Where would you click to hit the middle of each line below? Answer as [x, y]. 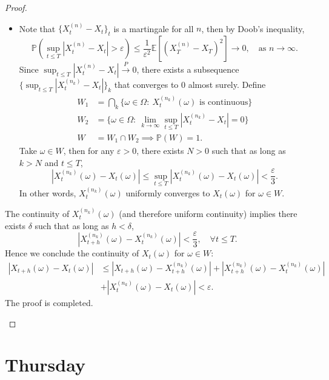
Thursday [45, 365]
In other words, [48, 192]
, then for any [89, 150]
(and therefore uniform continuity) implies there [208, 214]
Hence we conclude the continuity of [72, 253]
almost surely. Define [227, 84]
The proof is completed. [49, 302]
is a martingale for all [154, 28]
